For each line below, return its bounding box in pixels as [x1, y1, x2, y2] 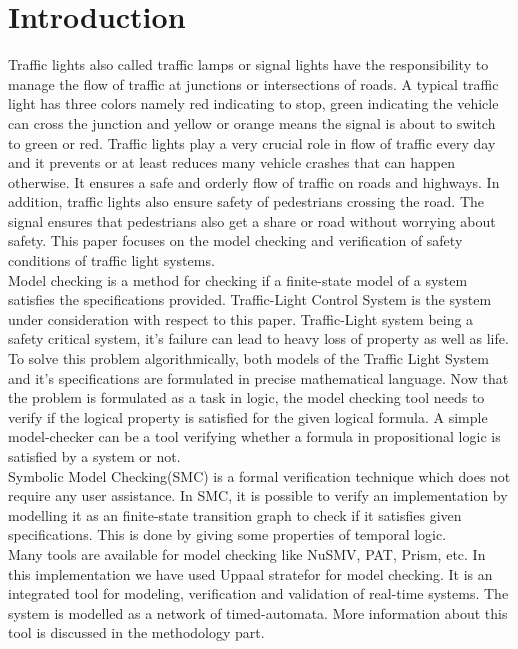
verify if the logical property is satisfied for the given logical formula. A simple [8, 406, 488, 427]
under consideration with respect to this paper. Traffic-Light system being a [8, 308, 474, 329]
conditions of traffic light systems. [8, 250, 215, 271]
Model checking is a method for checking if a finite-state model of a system [8, 269, 468, 290]
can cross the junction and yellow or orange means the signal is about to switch [8, 112, 496, 133]
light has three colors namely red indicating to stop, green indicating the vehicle [8, 93, 499, 114]
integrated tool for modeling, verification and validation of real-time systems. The [8, 583, 509, 604]
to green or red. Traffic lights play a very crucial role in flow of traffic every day [8, 132, 496, 153]
